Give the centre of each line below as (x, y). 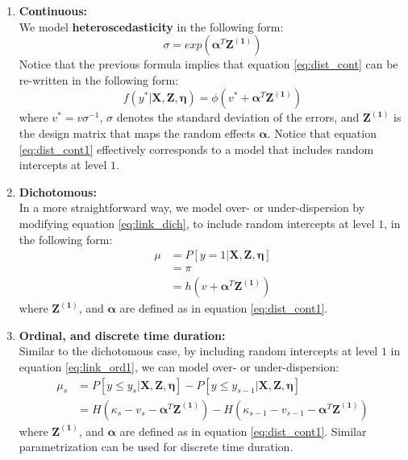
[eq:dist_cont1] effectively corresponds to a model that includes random (196, 149)
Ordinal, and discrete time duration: (122, 335)
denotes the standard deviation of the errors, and (238, 117)
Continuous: (53, 10)
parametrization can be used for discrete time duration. (156, 447)
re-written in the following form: (99, 79)
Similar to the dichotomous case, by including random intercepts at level (198, 351)
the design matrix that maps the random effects (137, 133)
